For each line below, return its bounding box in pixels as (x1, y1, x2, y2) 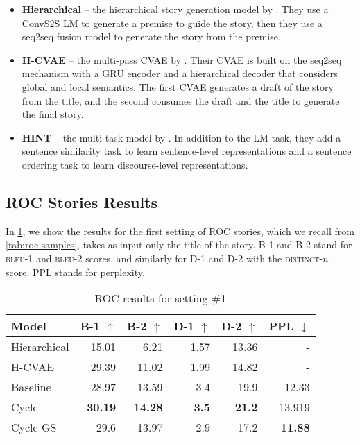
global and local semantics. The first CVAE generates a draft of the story (22, 79, 334, 94)
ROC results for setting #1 (94, 290, 227, 307)
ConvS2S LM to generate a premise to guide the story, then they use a (22, 15, 323, 30)
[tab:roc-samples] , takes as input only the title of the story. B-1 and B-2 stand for (6, 237, 352, 252)
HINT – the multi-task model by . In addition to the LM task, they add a (22, 130, 341, 144)
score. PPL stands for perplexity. (6, 264, 145, 279)
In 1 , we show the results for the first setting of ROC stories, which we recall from (6, 223, 354, 238)
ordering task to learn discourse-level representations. (22, 157, 248, 171)
